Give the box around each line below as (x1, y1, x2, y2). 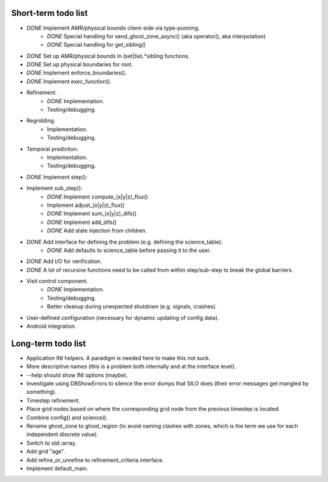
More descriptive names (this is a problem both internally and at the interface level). (26, 363, 236, 370)
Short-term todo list (11, 8, 88, 18)
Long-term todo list (11, 338, 86, 348)
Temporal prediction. (26, 145, 79, 152)
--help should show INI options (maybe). (26, 371, 128, 379)
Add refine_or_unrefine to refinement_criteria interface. (26, 456, 164, 464)
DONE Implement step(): (26, 173, 87, 180)
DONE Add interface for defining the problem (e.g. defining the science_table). (26, 238, 223, 245)
